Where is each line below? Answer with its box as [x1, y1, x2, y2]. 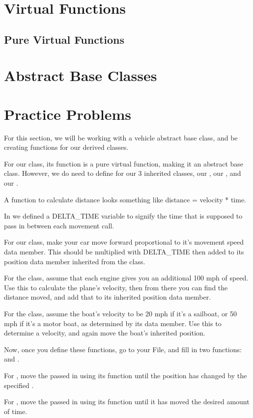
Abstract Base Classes [4, 65, 157, 85]
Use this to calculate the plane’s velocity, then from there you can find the [4, 282, 228, 292]
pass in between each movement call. [4, 220, 114, 230]
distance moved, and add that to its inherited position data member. [4, 292, 211, 302]
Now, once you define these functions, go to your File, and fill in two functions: [4, 344, 242, 354]
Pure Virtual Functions [4, 31, 125, 47]
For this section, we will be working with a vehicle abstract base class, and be [4, 132, 238, 142]
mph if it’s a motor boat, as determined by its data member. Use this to [4, 318, 222, 328]
